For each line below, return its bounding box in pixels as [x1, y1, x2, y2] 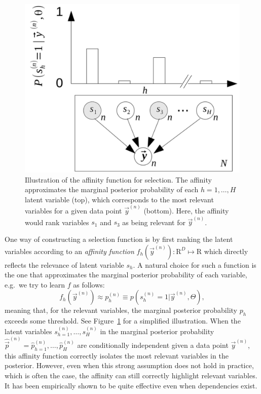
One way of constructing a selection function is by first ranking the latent [5, 233, 233, 244]
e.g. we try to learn [5, 279, 65, 290]
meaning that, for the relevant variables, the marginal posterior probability [5, 305, 237, 315]
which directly [204, 245, 248, 256]
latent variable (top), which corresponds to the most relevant [25, 194, 214, 204]
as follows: [73, 279, 105, 290]
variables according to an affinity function [5, 245, 134, 256]
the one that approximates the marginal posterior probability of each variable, [5, 269, 247, 280]
